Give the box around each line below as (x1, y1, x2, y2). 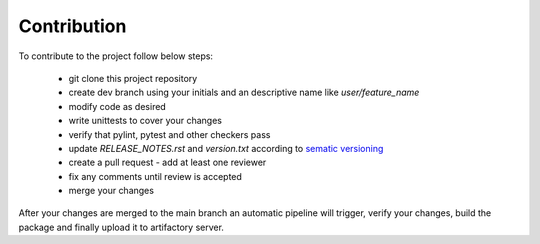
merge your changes (68, 185, 155, 197)
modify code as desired (68, 100, 167, 112)
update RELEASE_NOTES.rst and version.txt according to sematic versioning (68, 142, 384, 154)
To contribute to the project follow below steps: (18, 50, 214, 62)
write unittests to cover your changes (68, 115, 222, 127)
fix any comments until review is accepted (68, 170, 242, 182)
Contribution (18, 15, 127, 37)
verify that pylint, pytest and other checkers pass (68, 128, 271, 140)
